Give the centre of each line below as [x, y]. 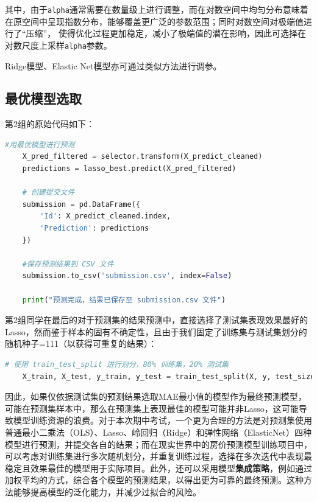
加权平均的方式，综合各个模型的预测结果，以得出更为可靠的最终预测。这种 [154, 480]
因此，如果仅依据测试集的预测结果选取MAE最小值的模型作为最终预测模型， [156, 396]
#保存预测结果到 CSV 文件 [68, 264]
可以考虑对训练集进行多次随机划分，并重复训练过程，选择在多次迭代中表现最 [158, 456]
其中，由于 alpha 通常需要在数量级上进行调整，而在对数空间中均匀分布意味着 [157, 9]
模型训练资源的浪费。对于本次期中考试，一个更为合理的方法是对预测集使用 [162, 420]
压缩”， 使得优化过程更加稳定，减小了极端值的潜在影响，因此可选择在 [166, 33]
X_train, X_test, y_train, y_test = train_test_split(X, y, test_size [169, 376]
